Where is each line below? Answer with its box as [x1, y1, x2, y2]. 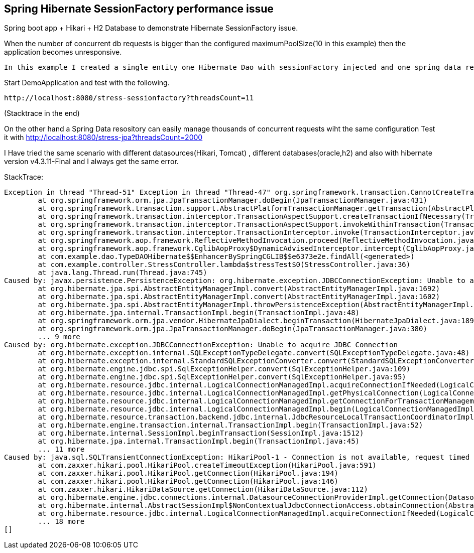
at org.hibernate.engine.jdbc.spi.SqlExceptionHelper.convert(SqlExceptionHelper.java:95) [38, 373, 406, 381]
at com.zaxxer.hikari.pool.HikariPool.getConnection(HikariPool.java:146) [38, 477, 338, 486]
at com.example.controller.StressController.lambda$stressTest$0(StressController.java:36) [38, 260, 411, 269]
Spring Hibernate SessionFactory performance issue [4, 3, 274, 15]
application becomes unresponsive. [4, 48, 122, 57]
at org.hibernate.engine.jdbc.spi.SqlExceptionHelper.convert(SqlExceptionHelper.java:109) [38, 365, 411, 373]
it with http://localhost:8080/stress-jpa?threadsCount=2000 [4, 133, 203, 142]
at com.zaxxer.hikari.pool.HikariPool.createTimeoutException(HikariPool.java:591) [38, 461, 377, 470]
